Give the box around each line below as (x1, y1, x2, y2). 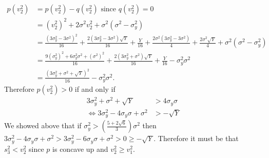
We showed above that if (4, 120, 82, 131)
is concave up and (52, 143, 108, 154)
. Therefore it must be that (153, 133, 239, 144)
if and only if (74, 84, 116, 94)
